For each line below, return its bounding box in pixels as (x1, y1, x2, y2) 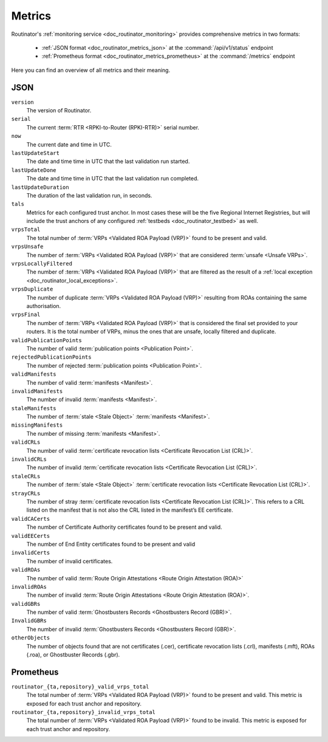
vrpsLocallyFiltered (11, 260, 73, 267)
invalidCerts (11, 549, 50, 556)
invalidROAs (11, 583, 47, 590)
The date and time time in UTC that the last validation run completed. (26, 175, 199, 182)
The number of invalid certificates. (26, 557, 113, 565)
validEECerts (11, 532, 50, 539)
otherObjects (11, 634, 50, 641)
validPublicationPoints (11, 337, 82, 343)
